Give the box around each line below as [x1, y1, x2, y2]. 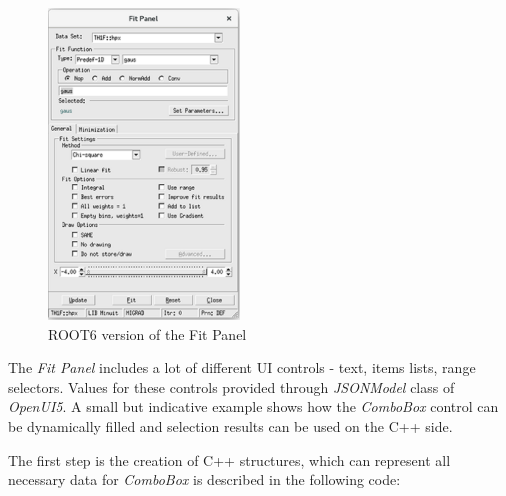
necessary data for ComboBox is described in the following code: [8, 469, 401, 490]
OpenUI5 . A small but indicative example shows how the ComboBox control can [8, 396, 499, 417]
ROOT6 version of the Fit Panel [48, 323, 247, 344]
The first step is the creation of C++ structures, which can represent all [8, 449, 451, 470]
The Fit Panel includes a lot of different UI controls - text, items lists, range [8, 357, 476, 378]
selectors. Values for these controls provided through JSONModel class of [8, 376, 455, 397]
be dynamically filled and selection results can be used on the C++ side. [8, 416, 453, 437]
